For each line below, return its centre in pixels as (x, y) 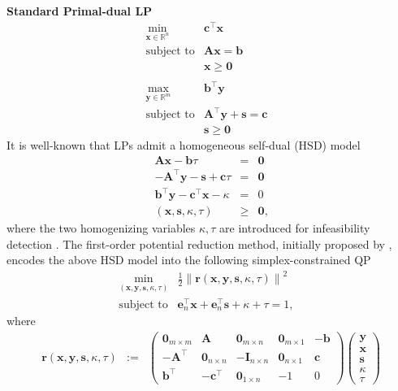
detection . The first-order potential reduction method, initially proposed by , (199, 243)
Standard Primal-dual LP (80, 11)
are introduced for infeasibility (295, 228)
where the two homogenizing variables (101, 228)
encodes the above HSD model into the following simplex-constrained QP (189, 260)
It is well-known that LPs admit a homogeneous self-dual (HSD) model (184, 145)
